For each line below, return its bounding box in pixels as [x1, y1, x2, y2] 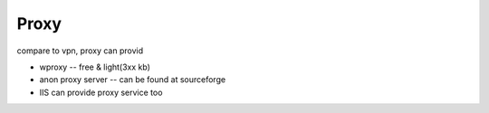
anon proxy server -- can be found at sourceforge [39, 74, 226, 85]
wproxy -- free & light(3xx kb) [39, 61, 151, 72]
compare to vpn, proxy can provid [16, 45, 144, 56]
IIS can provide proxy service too [39, 87, 163, 98]
